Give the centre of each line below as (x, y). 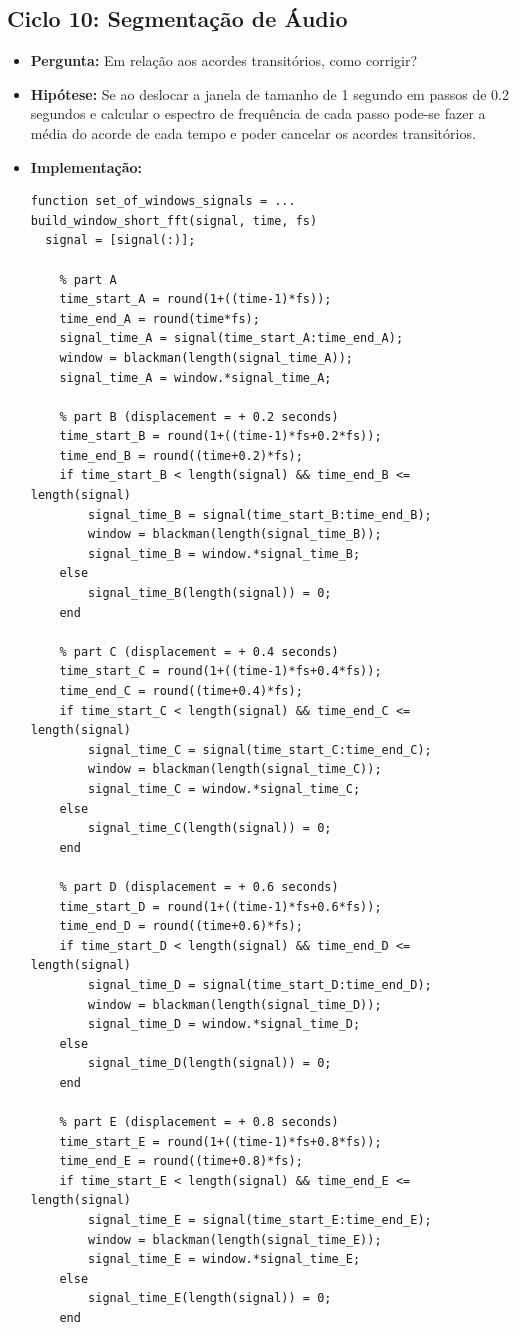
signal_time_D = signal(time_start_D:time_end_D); (260, 984)
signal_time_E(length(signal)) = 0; (210, 1298)
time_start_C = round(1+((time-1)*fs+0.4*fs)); (220, 671)
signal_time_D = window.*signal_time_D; (224, 1024)
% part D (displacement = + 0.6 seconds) (199, 886)
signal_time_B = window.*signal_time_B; (224, 553)
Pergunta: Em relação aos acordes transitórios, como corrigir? (224, 60)
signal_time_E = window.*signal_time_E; (224, 1259)
